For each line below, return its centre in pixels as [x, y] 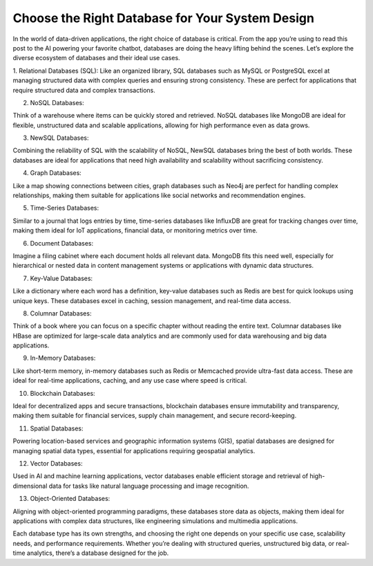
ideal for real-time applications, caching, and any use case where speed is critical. [130, 381]
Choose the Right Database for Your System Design [163, 18]
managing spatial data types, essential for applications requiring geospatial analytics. [134, 450]
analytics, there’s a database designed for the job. [98, 553]
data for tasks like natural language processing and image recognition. [149, 486]
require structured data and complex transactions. [84, 90]
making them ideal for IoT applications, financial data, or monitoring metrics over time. [135, 230]
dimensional [30, 486]
